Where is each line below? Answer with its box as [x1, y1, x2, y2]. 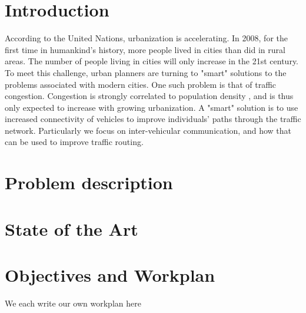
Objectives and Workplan [5, 263, 215, 286]
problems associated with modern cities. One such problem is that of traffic [5, 78, 277, 90]
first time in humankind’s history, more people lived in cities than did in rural [5, 43, 285, 55]
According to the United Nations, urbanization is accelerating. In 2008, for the [5, 32, 288, 44]
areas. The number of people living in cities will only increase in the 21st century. [5, 55, 299, 67]
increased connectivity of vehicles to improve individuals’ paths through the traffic [5, 113, 301, 125]
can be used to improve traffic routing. [5, 136, 144, 148]
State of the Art [5, 216, 138, 240]
